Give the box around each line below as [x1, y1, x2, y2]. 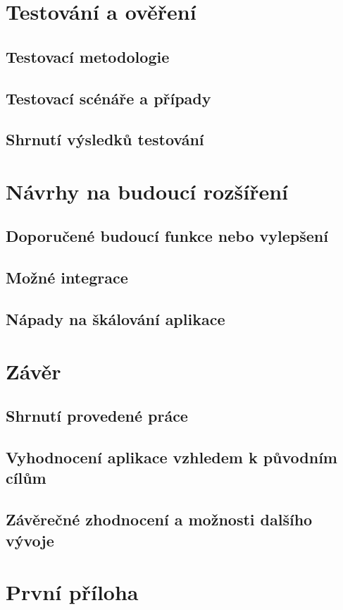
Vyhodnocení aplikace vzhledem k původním [6, 446, 337, 468]
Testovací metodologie [6, 45, 170, 67]
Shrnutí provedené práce [6, 405, 188, 427]
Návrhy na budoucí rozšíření [6, 176, 289, 205]
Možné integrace [6, 267, 128, 288]
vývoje [6, 529, 54, 551]
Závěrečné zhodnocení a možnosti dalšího [6, 508, 313, 530]
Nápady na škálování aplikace [6, 308, 225, 330]
